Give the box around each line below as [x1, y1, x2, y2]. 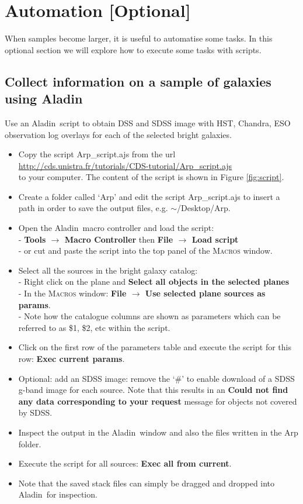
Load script [191, 233, 239, 245]
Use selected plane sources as [145, 287, 266, 299]
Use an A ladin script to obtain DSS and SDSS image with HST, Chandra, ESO [5, 116, 291, 129]
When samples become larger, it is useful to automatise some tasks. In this [5, 32, 273, 44]
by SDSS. [18, 406, 53, 419]
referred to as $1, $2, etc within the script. [18, 321, 170, 333]
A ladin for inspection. [18, 488, 97, 500]
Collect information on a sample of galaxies [5, 72, 271, 90]
